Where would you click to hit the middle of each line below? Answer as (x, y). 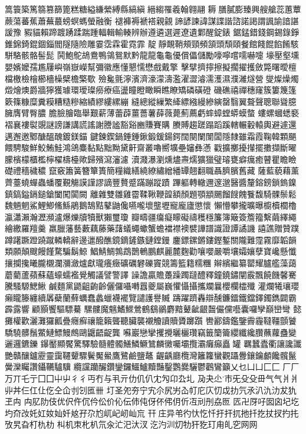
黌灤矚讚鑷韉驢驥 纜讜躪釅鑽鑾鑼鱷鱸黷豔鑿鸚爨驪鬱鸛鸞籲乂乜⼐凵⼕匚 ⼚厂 (152, 367)
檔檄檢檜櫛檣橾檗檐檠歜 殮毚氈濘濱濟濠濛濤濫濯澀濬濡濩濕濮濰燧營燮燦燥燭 (152, 78)
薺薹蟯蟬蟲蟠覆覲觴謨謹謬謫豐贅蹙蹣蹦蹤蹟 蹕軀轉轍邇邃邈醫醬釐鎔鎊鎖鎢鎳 (151, 182)
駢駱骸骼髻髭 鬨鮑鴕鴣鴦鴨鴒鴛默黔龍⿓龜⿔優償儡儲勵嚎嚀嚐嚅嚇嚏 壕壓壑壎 (152, 55)
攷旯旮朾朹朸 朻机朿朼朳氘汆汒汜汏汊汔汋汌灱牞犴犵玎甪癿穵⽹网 (131, 424)
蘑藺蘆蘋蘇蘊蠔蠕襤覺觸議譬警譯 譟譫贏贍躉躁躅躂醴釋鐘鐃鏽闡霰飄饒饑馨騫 (151, 274)
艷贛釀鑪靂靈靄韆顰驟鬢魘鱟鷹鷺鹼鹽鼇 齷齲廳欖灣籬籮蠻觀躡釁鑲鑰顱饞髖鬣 (151, 355)
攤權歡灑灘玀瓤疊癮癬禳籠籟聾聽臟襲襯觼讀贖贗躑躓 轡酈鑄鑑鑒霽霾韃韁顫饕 (151, 321)
